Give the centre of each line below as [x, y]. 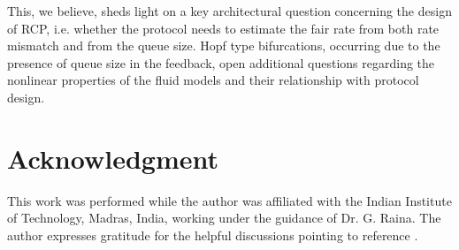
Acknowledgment [113, 158]
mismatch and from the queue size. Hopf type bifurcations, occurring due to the [224, 45]
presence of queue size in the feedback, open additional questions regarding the [221, 62]
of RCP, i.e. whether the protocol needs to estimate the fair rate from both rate [223, 28]
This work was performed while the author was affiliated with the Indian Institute [229, 200]
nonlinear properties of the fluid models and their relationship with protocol [213, 80]
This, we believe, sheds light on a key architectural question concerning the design [229, 11]
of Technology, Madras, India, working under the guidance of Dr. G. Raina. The [224, 218]
